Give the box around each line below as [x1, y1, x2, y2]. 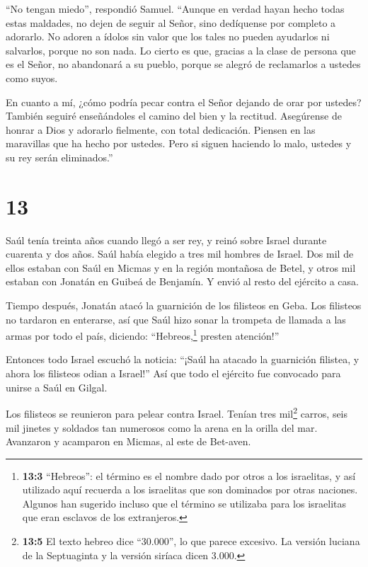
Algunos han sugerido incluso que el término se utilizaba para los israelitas [22, 496, 347, 510]
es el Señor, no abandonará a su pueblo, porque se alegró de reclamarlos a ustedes [6, 57, 361, 71]
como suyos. [6, 70, 58, 85]
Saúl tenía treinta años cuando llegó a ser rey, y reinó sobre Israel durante [6, 232, 327, 247]
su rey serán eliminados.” [6, 149, 113, 164]
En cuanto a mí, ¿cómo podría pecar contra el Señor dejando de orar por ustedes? [6, 94, 362, 109]
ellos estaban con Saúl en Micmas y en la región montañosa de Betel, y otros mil [6, 260, 356, 275]
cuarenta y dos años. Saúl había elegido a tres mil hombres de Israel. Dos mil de [6, 246, 354, 261]
